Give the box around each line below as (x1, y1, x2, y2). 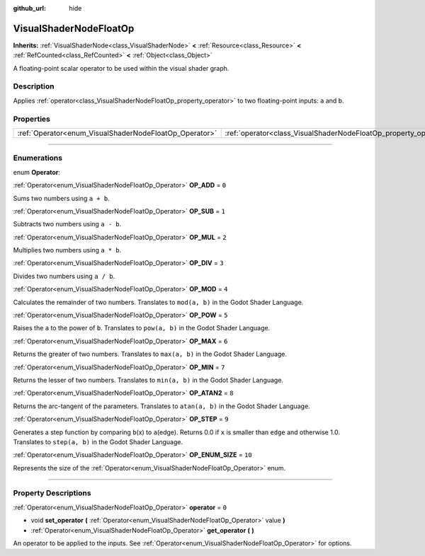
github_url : (13, 4, 46, 12)
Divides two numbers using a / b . (13, 272, 115, 280)
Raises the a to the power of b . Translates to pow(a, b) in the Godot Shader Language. (13, 324, 271, 332)
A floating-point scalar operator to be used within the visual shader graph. (13, 64, 229, 72)
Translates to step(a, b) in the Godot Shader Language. (13, 437, 183, 446)
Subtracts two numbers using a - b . (13, 220, 122, 228)
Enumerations (13, 153, 63, 163)
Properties (13, 114, 51, 124)
